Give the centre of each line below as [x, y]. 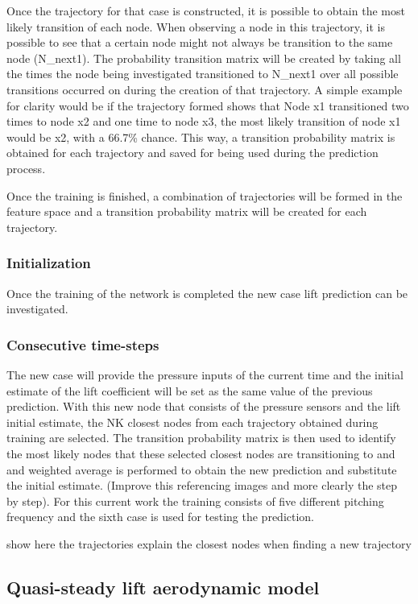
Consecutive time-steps [83, 344]
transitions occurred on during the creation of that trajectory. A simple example [205, 89]
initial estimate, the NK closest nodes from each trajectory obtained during [192, 422]
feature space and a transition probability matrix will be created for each [187, 211]
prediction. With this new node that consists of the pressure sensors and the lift [204, 406]
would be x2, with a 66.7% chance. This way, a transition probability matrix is [201, 137]
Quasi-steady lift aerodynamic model [163, 587]
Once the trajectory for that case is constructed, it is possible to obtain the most [206, 10]
